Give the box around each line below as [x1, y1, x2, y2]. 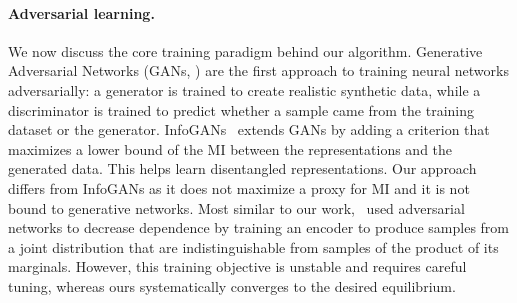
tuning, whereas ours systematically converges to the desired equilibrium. [8, 275, 456, 296]
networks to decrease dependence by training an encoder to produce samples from [8, 217, 510, 238]
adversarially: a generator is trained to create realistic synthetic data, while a [8, 79, 481, 100]
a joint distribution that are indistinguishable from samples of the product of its [8, 236, 499, 257]
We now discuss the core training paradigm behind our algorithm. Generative [8, 40, 483, 61]
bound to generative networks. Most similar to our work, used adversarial [8, 197, 465, 218]
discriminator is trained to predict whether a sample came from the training [8, 99, 475, 120]
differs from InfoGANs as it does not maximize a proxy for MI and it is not [8, 177, 470, 198]
